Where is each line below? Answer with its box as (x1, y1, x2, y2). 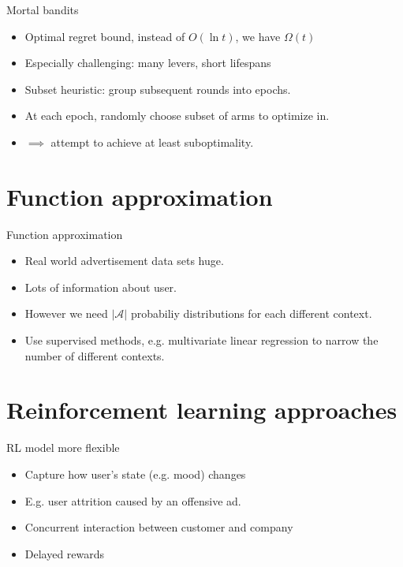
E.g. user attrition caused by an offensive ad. (24, 492, 241, 509)
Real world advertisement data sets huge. (24, 252, 224, 269)
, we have (235, 28, 281, 44)
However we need (24, 305, 108, 322)
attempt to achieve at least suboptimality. (50, 133, 254, 150)
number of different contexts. (24, 347, 165, 364)
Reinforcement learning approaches (6, 394, 397, 426)
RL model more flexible (6, 439, 120, 456)
